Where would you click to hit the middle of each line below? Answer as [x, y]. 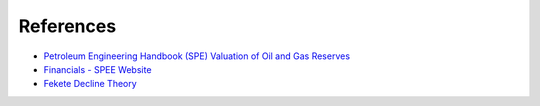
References [67, 26]
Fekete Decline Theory [90, 84]
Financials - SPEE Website [97, 69]
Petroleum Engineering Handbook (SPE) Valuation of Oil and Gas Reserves [196, 56]
